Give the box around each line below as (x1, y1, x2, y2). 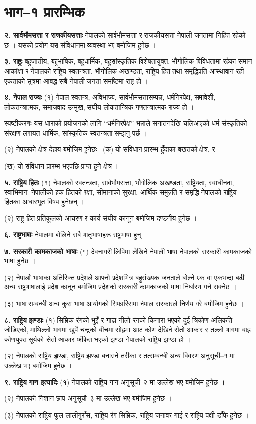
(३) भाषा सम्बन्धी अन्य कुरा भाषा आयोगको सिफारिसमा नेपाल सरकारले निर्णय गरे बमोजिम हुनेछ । (4, 298, 244, 308)
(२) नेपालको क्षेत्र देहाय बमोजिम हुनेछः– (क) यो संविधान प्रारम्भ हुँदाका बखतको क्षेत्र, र (4, 144, 215, 154)
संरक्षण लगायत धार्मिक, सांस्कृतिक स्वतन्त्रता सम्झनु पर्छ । (4, 127, 147, 138)
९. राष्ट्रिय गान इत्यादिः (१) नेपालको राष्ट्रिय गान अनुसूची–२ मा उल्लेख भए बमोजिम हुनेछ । (4, 376, 225, 387)
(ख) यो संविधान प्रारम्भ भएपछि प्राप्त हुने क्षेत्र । (4, 161, 119, 171)
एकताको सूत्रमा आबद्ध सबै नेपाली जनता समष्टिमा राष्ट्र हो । (4, 75, 148, 85)
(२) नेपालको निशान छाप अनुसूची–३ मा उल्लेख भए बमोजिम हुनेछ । (4, 393, 172, 403)
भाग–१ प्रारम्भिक (4, 1, 85, 22)
